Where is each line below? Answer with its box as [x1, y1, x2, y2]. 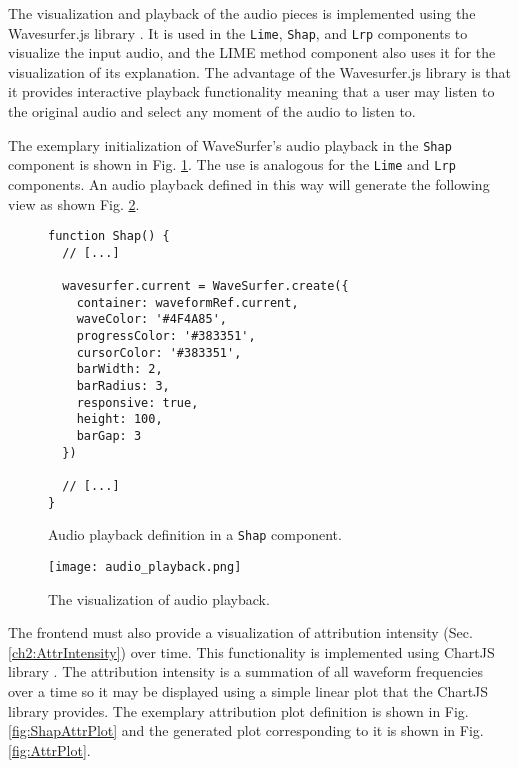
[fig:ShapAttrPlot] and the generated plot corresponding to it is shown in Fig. [8, 720, 484, 741]
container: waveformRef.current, [76, 295, 299, 310]
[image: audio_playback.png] [48, 559, 242, 574]
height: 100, [76, 412, 163, 427]
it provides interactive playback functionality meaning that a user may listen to [8, 81, 495, 102]
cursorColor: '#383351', [76, 345, 242, 360]
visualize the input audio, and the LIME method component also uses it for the [8, 42, 496, 63]
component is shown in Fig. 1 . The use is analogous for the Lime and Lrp [8, 154, 456, 175]
